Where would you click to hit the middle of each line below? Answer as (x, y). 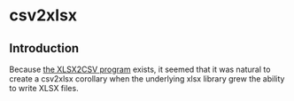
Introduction (44, 48)
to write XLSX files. (44, 88)
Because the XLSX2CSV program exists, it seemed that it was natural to (140, 69)
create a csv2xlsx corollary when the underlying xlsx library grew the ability (147, 79)
